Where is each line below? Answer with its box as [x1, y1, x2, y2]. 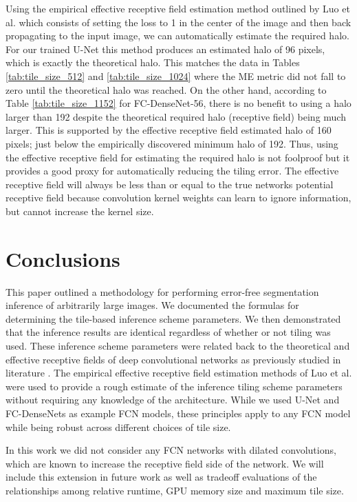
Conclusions [6, 244, 120, 272]
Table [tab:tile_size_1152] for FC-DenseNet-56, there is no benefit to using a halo [6, 96, 351, 110]
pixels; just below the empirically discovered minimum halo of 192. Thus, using [6, 136, 338, 150]
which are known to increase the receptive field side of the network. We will [6, 456, 324, 470]
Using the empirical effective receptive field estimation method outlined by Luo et [6, 1, 350, 15]
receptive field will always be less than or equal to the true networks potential [6, 177, 334, 191]
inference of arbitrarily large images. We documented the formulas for [6, 298, 299, 312]
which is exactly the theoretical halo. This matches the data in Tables [6, 55, 300, 70]
